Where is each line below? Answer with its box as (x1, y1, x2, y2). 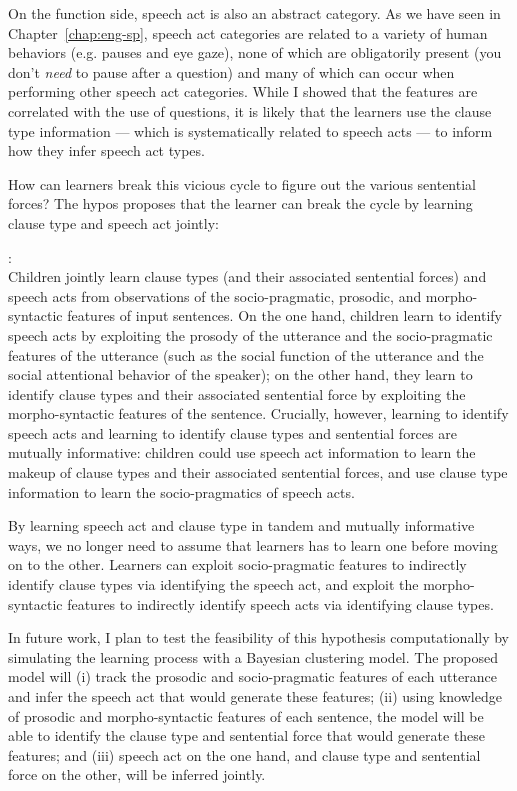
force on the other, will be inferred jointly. (8, 764, 266, 785)
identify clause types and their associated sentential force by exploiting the (8, 383, 466, 404)
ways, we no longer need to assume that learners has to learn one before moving (8, 534, 498, 555)
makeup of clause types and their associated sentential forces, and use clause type (8, 462, 508, 483)
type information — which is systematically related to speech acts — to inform (8, 120, 493, 141)
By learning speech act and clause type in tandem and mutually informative (8, 515, 475, 536)
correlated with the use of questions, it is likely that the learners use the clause (8, 100, 492, 121)
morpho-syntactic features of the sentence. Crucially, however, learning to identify (8, 403, 509, 424)
